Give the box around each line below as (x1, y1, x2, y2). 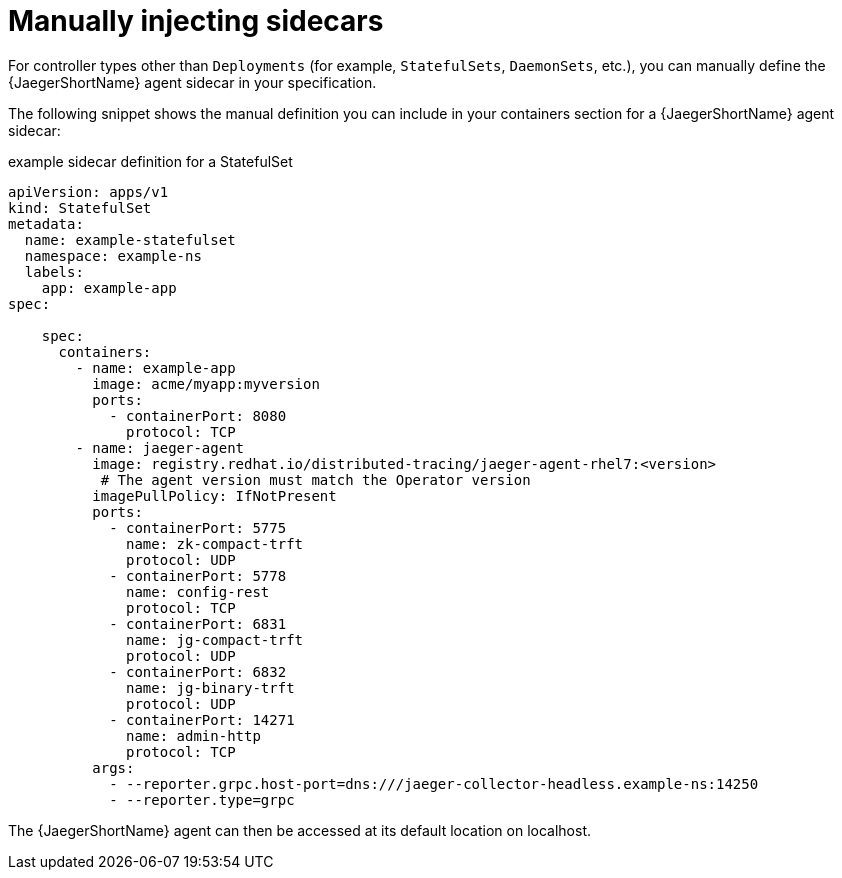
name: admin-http (126, 727, 261, 744)
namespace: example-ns (24, 247, 202, 264)
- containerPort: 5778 (109, 567, 287, 584)
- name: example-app (75, 359, 236, 376)
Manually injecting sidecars (8, 4, 384, 38)
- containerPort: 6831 (109, 615, 287, 632)
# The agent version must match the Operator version (100, 471, 531, 488)
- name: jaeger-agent (75, 439, 245, 456)
